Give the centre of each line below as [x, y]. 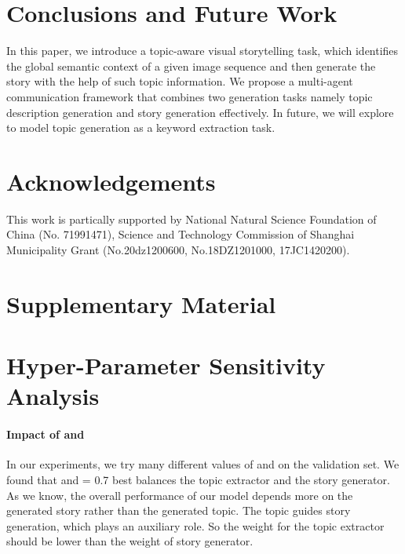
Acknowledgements [111, 181]
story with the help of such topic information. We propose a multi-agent [180, 81]
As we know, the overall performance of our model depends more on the [180, 495]
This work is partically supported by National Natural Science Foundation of [192, 219]
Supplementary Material [141, 303]
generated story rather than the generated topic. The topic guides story [179, 510]
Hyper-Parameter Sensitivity [166, 365]
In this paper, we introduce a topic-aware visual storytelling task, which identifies [202, 51]
